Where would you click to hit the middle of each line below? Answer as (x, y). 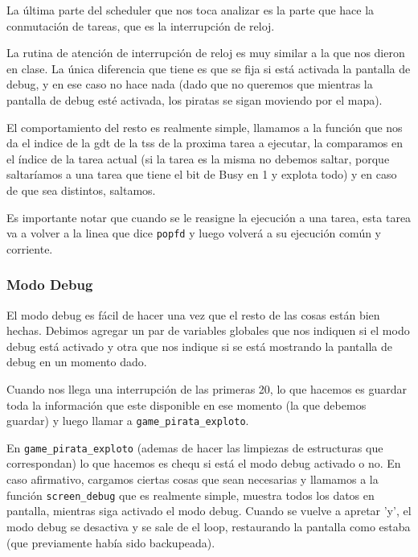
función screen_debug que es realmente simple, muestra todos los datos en (191, 495)
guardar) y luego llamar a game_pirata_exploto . (128, 421)
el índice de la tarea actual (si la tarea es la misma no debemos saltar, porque (198, 158)
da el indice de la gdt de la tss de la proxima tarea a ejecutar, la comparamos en (205, 143)
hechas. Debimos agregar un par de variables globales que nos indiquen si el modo (208, 330)
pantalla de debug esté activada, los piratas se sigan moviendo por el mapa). (195, 99)
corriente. (30, 248)
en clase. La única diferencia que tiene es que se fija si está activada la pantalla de (209, 68)
